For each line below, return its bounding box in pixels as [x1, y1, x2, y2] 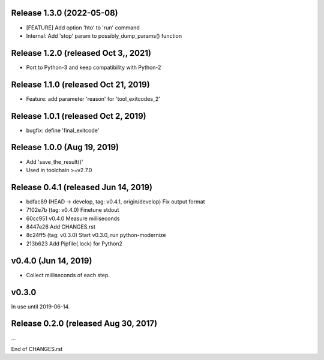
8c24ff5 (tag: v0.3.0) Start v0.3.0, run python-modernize [26, 232, 166, 239]
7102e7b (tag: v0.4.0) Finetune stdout [26, 206, 119, 214]
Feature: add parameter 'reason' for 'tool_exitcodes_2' [26, 95, 160, 102]
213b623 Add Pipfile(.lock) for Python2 [26, 240, 123, 247]
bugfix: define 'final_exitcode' [26, 127, 100, 134]
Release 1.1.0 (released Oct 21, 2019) [11, 79, 150, 89]
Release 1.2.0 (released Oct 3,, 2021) [11, 48, 151, 58]
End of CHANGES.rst [11, 345, 63, 352]
